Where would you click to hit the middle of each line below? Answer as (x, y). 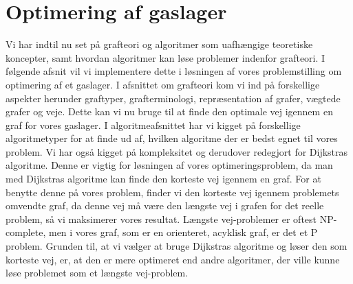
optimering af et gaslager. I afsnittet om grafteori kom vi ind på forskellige (163, 84)
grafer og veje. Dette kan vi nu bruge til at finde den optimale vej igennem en (169, 111)
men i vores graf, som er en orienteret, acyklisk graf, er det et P (183, 232)
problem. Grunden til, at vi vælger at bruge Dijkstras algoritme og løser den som (176, 246)
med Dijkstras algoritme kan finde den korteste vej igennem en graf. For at (163, 179)
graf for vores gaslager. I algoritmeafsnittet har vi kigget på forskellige (153, 125)
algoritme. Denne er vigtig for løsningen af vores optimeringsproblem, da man (169, 165)
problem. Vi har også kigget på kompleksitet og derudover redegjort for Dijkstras (177, 151)
